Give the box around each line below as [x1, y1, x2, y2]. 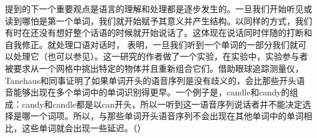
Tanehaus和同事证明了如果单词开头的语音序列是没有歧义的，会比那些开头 [5, 74, 297, 86]
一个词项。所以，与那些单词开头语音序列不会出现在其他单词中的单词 [30, 109, 304, 122]
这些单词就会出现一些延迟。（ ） [21, 121, 146, 134]
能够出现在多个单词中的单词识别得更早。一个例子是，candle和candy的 [13, 86, 290, 98]
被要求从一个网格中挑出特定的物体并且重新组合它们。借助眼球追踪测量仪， [5, 61, 304, 74]
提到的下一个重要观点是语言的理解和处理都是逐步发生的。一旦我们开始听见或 [5, 2, 312, 15]
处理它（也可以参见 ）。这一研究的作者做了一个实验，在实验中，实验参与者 [13, 50, 308, 63]
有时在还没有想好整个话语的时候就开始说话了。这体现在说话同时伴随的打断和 [5, 26, 312, 39]
